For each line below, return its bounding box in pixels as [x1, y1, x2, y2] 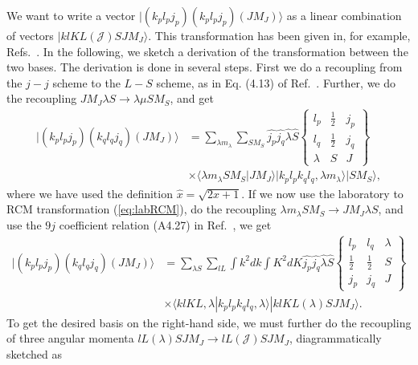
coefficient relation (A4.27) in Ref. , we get [59, 216, 272, 233]
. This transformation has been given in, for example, [148, 27, 411, 43]
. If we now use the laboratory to [241, 185, 404, 201]
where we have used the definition [6, 185, 173, 201]
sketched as [6, 345, 62, 362]
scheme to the [52, 74, 121, 91]
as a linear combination [286, 7, 402, 23]
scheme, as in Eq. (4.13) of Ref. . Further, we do [156, 74, 396, 91]
